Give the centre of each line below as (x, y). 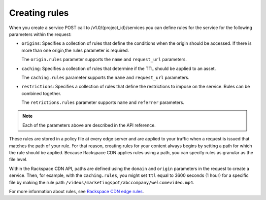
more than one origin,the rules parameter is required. (75, 50)
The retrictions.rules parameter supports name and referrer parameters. (103, 102)
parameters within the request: (40, 34)
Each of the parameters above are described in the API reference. (89, 125)
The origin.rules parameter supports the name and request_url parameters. (104, 60)
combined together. (41, 93)
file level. (18, 160)
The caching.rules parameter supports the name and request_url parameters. (105, 77)
